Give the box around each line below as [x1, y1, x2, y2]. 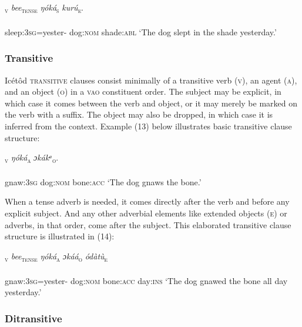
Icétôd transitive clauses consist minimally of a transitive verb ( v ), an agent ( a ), [5, 74, 297, 86]
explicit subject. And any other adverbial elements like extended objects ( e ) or [5, 207, 287, 219]
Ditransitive [5, 311, 62, 325]
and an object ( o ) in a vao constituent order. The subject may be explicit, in [5, 85, 281, 98]
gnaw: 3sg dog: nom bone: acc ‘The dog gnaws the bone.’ [5, 175, 202, 188]
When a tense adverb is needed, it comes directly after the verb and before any [5, 195, 290, 208]
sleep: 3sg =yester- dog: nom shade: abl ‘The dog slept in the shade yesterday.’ [5, 25, 277, 38]
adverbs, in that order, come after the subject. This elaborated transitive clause [5, 218, 291, 231]
